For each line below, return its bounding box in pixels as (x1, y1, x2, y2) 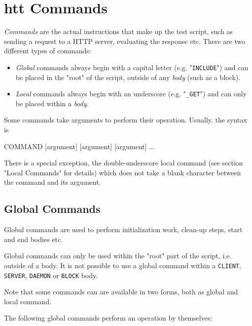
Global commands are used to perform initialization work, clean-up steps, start (4, 224, 243, 235)
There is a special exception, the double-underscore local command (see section (4, 158, 243, 168)
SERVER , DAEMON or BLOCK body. (4, 270, 98, 280)
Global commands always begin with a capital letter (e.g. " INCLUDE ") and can (15, 62, 249, 72)
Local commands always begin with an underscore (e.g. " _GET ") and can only (15, 88, 247, 99)
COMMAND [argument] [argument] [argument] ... (4, 141, 155, 151)
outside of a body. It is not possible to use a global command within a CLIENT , (4, 260, 241, 270)
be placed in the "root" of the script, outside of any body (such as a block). (15, 72, 241, 82)
